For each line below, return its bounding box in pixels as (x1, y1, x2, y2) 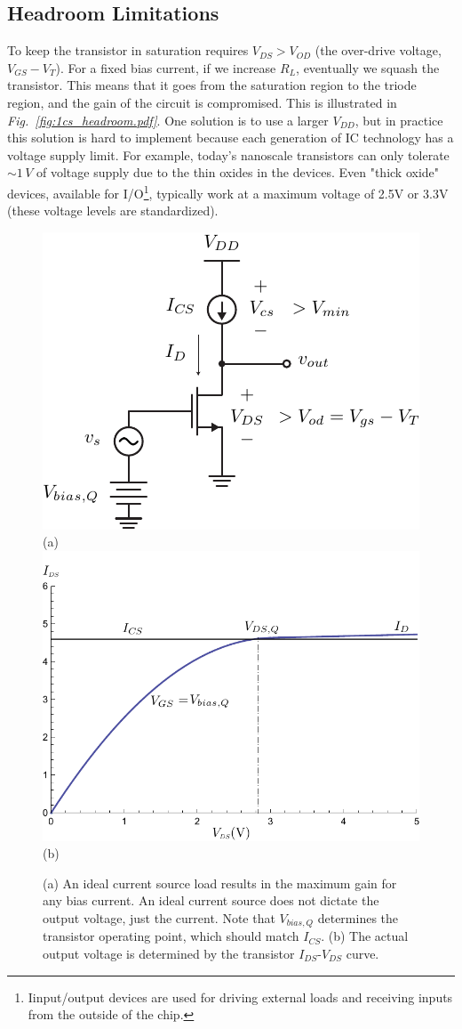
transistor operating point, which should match (43, 927, 299, 945)
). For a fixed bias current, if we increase (55, 58, 276, 77)
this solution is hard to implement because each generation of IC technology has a (7, 128, 454, 147)
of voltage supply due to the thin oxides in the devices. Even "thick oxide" (36, 163, 440, 182)
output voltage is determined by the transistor (43, 944, 295, 963)
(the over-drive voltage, (315, 41, 442, 60)
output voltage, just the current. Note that (43, 908, 275, 927)
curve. (346, 944, 379, 963)
